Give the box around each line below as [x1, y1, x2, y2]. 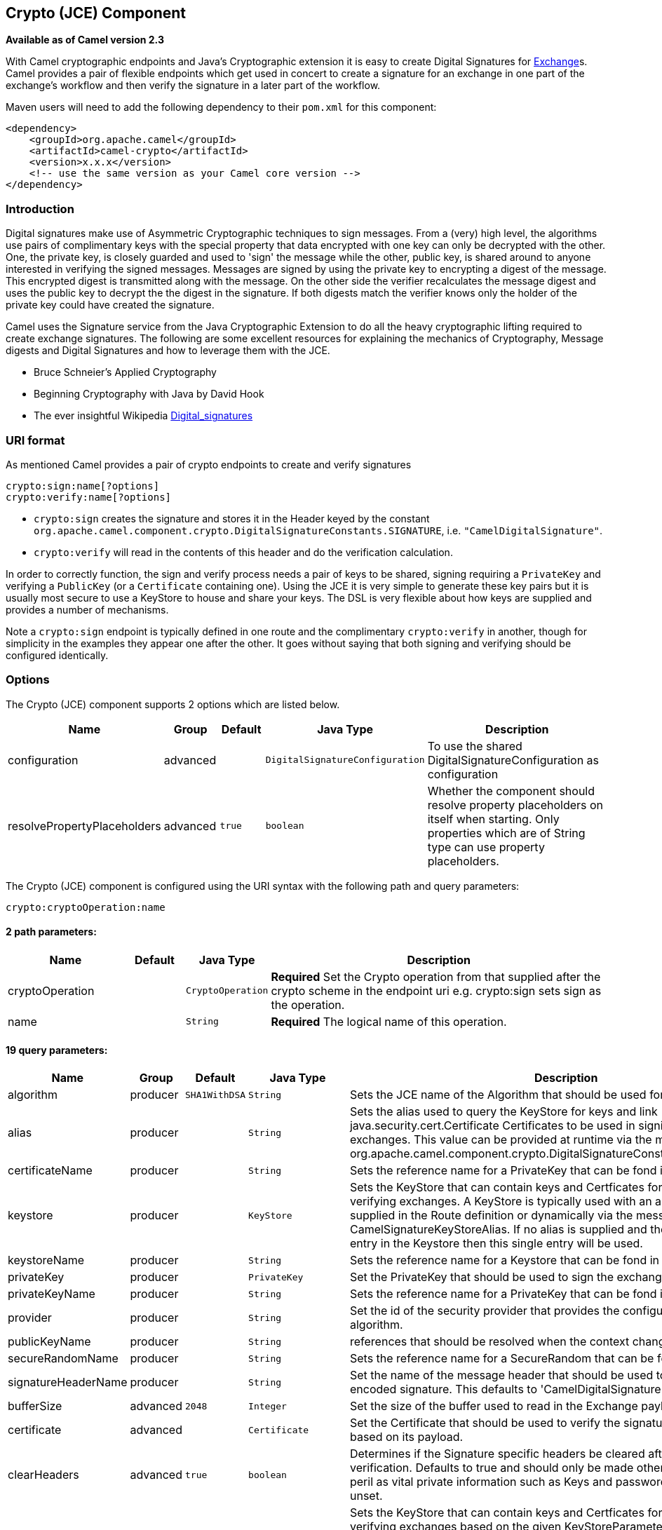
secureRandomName [8, 1351, 119, 1366]
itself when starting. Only [427, 811, 560, 826]
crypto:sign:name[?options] [6, 480, 160, 492]
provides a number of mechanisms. [6, 603, 169, 616]
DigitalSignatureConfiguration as [427, 752, 600, 767]
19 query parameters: [6, 1043, 108, 1056]
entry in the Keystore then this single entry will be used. [349, 1236, 643, 1251]
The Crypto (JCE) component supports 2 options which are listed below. [6, 698, 340, 710]
